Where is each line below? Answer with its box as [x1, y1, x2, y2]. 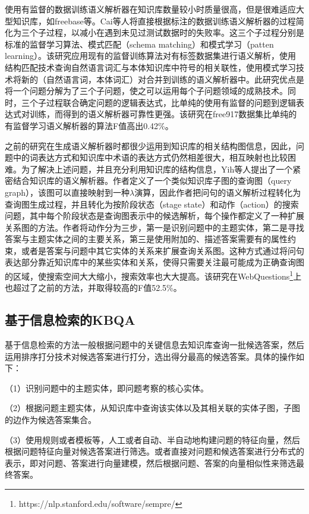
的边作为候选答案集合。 [5, 413, 96, 426]
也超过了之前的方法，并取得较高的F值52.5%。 [5, 281, 182, 294]
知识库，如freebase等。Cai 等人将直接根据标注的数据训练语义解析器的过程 [12, 14, 296, 27]
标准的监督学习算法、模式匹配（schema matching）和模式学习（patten [5, 37, 274, 50]
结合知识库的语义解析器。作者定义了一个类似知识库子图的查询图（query [12, 174, 292, 187]
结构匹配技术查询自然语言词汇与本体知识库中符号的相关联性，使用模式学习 [5, 61, 296, 73]
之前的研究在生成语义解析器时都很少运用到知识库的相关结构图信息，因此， [5, 139, 296, 152]
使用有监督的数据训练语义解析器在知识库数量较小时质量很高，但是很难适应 [5, 3, 296, 15]
